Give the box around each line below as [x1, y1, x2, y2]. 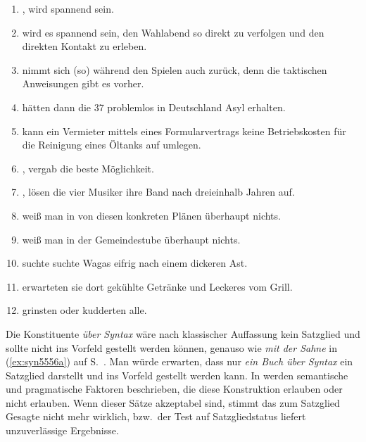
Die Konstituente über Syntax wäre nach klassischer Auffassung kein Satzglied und [6, 326, 360, 341]
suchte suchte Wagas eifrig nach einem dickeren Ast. [22, 255, 248, 270]
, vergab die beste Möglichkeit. [22, 160, 154, 175]
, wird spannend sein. [22, 1, 114, 15]
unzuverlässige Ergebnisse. [6, 423, 119, 438]
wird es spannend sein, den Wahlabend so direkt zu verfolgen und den [22, 25, 324, 39]
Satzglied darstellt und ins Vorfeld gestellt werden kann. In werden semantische [6, 367, 348, 382]
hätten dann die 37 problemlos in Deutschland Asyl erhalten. [22, 99, 286, 114]
